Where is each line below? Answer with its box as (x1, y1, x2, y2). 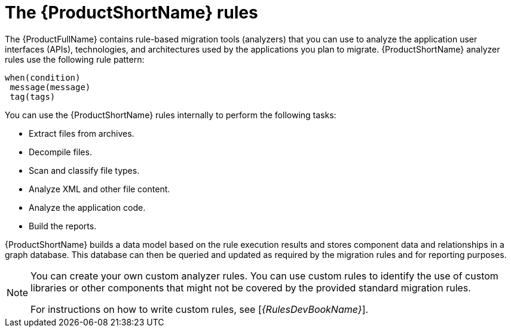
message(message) (10, 82, 91, 92)
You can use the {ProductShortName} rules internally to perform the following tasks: (5, 109, 336, 120)
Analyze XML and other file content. (29, 183, 170, 194)
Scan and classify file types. (29, 165, 140, 176)
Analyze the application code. (29, 202, 146, 213)
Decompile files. (29, 146, 92, 157)
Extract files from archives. (29, 128, 134, 139)
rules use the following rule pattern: (5, 54, 145, 64)
